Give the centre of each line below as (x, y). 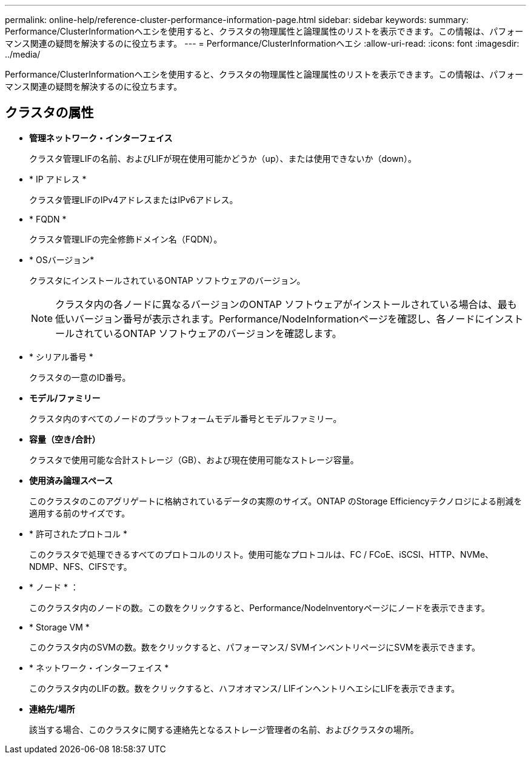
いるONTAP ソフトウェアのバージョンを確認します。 (222, 333)
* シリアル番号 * (61, 356)
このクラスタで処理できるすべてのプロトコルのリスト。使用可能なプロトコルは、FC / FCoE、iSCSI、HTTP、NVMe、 (262, 554)
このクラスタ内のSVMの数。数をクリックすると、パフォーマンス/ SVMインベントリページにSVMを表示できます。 (255, 647)
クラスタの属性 (49, 113)
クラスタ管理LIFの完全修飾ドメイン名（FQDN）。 (126, 239)
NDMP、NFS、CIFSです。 (81, 566)
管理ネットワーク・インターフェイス (101, 138)
